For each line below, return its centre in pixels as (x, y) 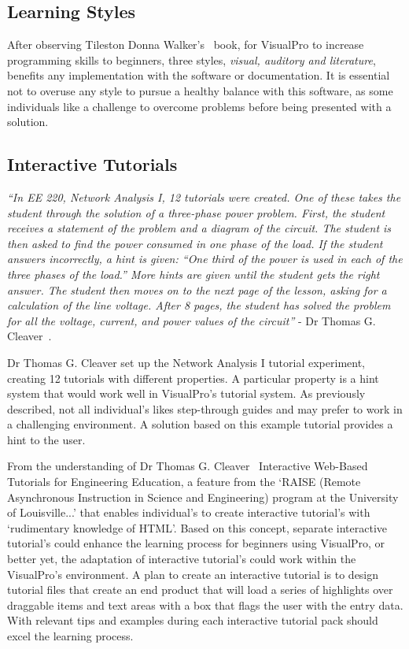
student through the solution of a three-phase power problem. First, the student (196, 212)
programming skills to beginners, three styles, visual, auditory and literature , (192, 59)
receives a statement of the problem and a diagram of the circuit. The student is (199, 228)
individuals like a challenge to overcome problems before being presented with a (199, 106)
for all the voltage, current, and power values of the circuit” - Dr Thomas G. (192, 320)
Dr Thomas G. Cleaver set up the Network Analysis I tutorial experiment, (186, 362)
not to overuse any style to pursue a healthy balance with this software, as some (200, 90)
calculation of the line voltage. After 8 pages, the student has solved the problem (199, 305)
